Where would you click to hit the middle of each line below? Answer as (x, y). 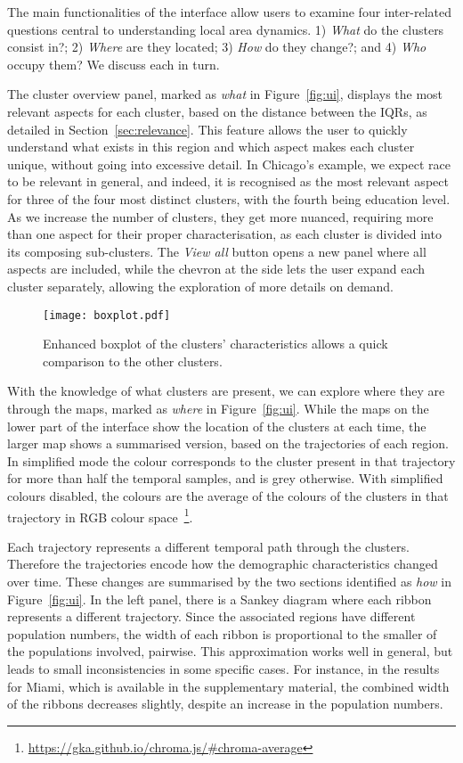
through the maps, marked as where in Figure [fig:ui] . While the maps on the (218, 408)
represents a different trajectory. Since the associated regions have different (211, 616)
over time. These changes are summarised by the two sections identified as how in (230, 581)
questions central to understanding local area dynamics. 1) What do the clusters (226, 29)
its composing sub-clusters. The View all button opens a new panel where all (217, 251)
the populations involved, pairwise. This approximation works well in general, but (230, 651)
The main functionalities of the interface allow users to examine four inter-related (229, 12)
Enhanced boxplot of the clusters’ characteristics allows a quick (215, 344)
